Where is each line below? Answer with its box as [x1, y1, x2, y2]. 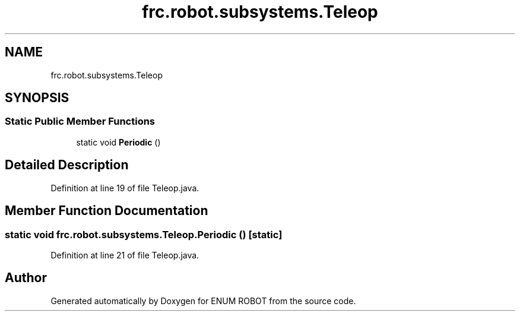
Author [5, 270, 47, 286]
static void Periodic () [76, 137, 161, 147]
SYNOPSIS [5, 90, 69, 106]
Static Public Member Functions [5, 115, 156, 128]
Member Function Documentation [5, 203, 208, 219]
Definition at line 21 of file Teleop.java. [50, 249, 199, 260]
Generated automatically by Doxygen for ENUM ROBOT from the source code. [50, 295, 356, 306]
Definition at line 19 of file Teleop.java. [50, 182, 199, 193]
